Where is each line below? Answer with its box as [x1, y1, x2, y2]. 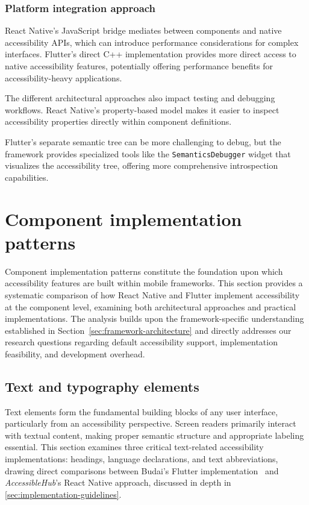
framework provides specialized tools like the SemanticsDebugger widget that [5, 147, 291, 160]
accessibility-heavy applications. [5, 71, 122, 84]
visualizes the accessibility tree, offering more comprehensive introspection [5, 159, 278, 172]
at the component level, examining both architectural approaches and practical [5, 300, 296, 313]
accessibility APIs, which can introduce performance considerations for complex [5, 36, 299, 48]
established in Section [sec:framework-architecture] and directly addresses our [5, 324, 292, 336]
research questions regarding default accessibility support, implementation [5, 336, 278, 348]
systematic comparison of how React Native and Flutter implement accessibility [5, 288, 300, 301]
